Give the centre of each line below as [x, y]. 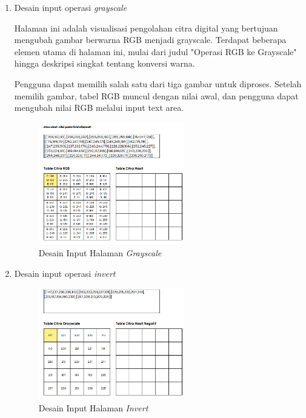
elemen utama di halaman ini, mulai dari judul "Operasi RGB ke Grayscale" [155, 51]
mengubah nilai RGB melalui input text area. [99, 108]
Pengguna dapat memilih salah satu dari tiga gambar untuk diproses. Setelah [158, 83]
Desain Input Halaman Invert [93, 407]
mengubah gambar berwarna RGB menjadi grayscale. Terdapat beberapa [150, 40]
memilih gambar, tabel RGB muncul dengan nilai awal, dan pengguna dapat [156, 95]
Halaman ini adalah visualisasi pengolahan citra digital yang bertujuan [146, 28]
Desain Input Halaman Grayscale [100, 253]
